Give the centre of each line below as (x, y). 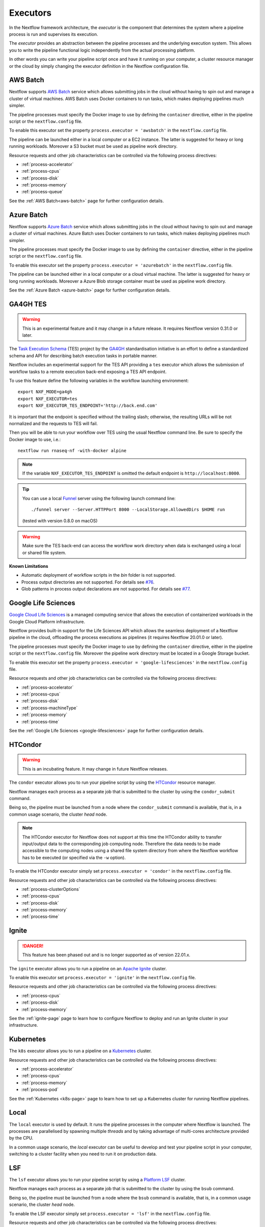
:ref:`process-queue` (42, 192)
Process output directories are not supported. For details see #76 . (88, 582)
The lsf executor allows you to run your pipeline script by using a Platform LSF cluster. (97, 1180)
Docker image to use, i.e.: (35, 439)
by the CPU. (21, 1138)
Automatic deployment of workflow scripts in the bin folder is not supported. (99, 575)
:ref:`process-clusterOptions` (51, 889)
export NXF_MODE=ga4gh (45, 392)
